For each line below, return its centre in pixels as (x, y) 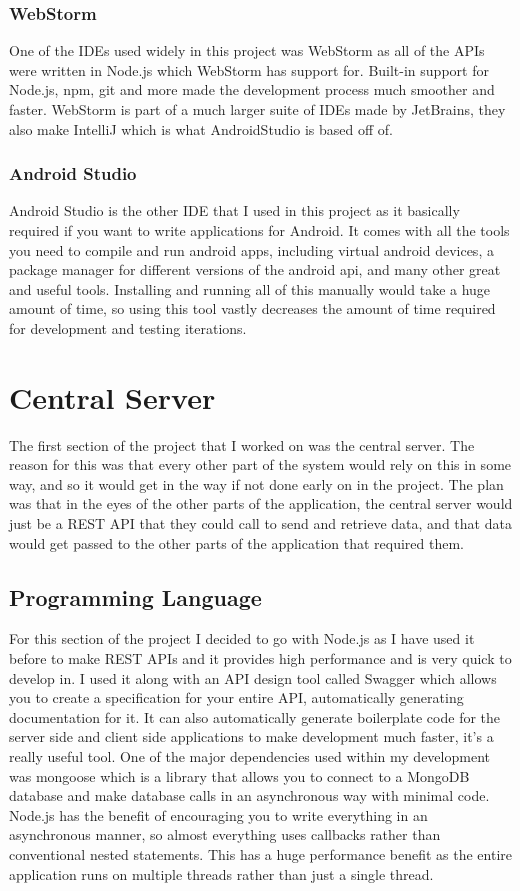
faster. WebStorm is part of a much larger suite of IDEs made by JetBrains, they (257, 109)
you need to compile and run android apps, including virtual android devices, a (251, 249)
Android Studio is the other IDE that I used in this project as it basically (234, 210)
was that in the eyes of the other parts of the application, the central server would (261, 503)
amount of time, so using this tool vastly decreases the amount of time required (252, 308)
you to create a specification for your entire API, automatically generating (236, 697)
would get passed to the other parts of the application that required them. (237, 542)
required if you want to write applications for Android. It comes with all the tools (259, 230)
